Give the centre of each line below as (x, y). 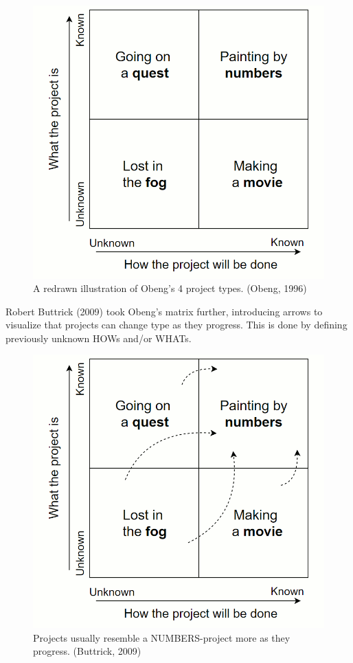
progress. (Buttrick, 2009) (87, 651)
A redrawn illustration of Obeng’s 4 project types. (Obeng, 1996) (170, 288)
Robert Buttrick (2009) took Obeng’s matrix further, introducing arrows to (164, 311)
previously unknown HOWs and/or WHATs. (99, 338)
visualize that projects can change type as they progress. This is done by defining (176, 325)
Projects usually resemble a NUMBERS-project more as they (162, 637)
